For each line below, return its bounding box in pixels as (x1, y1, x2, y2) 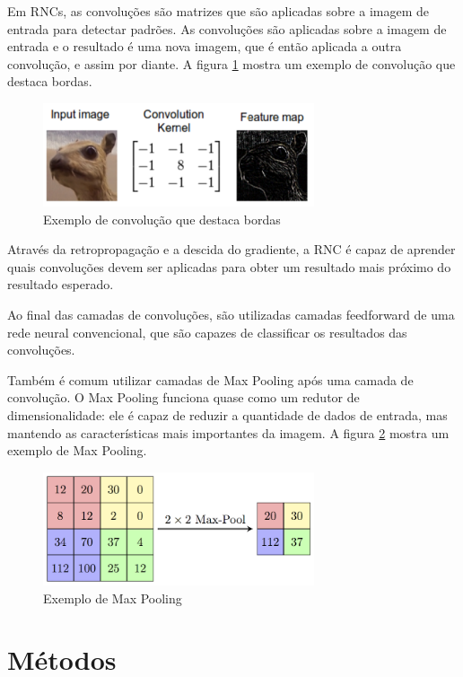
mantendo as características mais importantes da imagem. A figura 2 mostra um (7, 423, 450, 442)
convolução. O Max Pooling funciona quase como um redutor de (7, 388, 360, 407)
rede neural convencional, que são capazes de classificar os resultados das (7, 322, 407, 341)
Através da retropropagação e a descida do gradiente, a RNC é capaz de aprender (7, 240, 456, 259)
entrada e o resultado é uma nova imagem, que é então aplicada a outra (7, 37, 402, 56)
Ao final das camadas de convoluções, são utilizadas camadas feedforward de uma (7, 305, 455, 323)
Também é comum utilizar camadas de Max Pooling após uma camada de (7, 370, 414, 389)
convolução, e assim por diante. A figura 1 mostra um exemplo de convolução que (7, 54, 456, 73)
